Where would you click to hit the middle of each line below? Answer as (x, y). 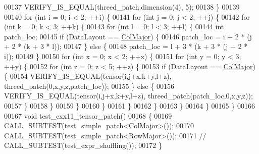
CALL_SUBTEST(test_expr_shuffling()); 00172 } (83, 145)
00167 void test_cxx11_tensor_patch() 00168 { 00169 (88, 115)
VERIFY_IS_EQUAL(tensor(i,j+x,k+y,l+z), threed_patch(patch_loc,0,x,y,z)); (128, 96)
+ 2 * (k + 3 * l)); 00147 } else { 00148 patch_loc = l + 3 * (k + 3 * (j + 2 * (126, 46)
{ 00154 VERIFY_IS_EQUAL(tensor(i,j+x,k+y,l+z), (88, 76)
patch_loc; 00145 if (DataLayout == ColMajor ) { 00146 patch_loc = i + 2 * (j (128, 36)
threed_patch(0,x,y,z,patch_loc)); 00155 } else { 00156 (89, 86)
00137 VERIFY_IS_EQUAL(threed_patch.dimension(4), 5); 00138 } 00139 (122, 7)
